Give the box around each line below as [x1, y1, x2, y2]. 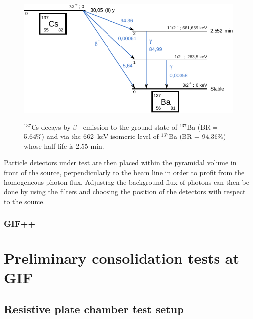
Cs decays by [31, 121, 71, 132]
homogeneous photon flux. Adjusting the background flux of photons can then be [4, 177, 249, 187]
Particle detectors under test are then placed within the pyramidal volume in [4, 157, 237, 168]
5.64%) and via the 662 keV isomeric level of [24, 131, 159, 141]
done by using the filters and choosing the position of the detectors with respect [4, 186, 246, 197]
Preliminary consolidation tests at [4, 248, 239, 268]
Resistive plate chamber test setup [4, 301, 184, 317]
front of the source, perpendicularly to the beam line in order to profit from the [4, 167, 245, 178]
